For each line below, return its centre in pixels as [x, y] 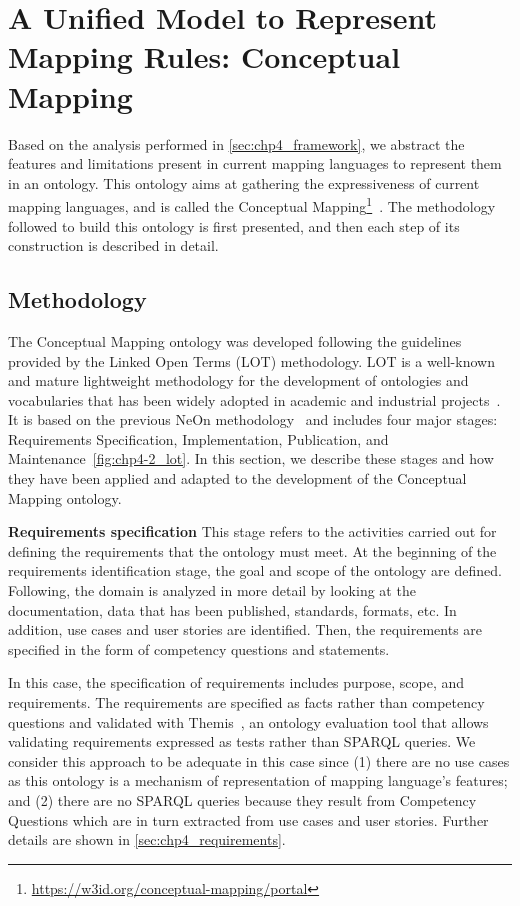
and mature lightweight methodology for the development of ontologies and [238, 380]
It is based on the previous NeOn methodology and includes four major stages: [253, 419]
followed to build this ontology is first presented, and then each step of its [234, 225]
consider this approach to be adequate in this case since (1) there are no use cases [259, 760]
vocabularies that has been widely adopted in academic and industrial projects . [254, 399]
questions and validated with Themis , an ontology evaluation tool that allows [248, 721]
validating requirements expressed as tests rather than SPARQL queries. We [242, 741]
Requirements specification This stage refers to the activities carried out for [252, 531]
